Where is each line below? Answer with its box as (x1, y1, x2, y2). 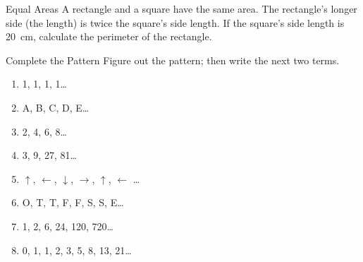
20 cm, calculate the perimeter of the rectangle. (6, 29, 212, 44)
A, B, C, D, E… (22, 100, 90, 114)
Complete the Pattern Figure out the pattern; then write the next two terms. (6, 52, 340, 67)
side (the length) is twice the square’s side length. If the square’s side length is (6, 15, 345, 30)
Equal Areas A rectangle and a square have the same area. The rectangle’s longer (6, 1, 357, 16)
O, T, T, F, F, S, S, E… (22, 195, 124, 210)
